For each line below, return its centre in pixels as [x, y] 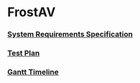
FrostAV [32, 12]
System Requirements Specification [70, 34]
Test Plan [24, 53]
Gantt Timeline [33, 72]
